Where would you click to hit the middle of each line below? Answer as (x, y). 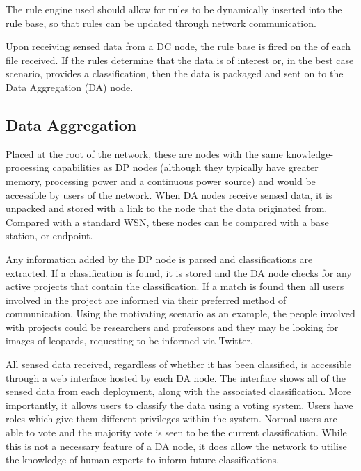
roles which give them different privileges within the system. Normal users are (171, 418)
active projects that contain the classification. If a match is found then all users (175, 286)
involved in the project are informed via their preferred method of (146, 300)
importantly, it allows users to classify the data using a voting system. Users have (179, 405)
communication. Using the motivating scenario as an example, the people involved (180, 313)
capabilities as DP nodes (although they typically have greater (185, 167)
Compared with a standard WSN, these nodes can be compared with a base (167, 222)
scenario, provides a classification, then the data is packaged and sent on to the (175, 73)
